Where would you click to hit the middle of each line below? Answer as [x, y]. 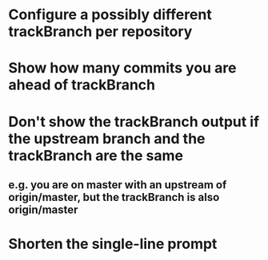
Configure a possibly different [110, 15]
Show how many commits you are [122, 68]
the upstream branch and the [107, 138]
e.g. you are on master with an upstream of [118, 185]
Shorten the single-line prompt [113, 244]
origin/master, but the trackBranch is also [114, 197]
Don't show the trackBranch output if [134, 122]
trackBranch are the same [96, 155]
